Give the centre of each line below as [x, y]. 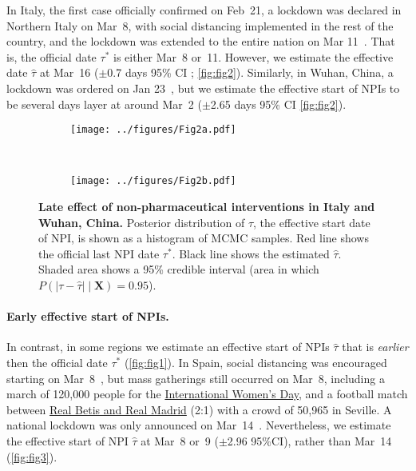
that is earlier [375, 347]
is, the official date [52, 56]
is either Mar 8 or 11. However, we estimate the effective [253, 56]
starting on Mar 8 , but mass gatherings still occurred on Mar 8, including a [196, 378]
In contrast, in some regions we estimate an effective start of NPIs [168, 347]
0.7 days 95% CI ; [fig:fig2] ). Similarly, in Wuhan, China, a [250, 72]
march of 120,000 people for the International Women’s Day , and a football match [207, 394]
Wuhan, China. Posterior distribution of [142, 222]
